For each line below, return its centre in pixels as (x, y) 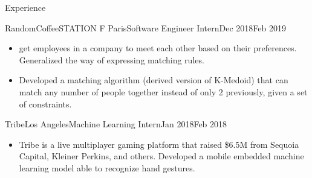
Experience (25, 7)
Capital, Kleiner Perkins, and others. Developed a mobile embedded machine (161, 156)
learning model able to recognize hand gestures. (107, 167)
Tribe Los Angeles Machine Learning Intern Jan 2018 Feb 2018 (116, 124)
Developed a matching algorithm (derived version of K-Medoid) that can (154, 80)
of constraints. (45, 103)
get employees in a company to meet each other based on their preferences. (158, 48)
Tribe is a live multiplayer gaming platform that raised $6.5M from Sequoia (159, 144)
